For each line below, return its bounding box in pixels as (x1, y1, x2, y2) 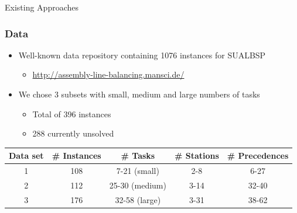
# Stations (174, 149, 219, 162)
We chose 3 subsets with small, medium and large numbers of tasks (18, 88, 260, 100)
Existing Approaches (5, 1, 79, 13)
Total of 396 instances (32, 107, 111, 120)
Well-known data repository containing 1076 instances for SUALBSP (18, 48, 266, 61)
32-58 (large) (115, 193, 161, 205)
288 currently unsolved (32, 127, 114, 139)
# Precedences (227, 149, 289, 162)
